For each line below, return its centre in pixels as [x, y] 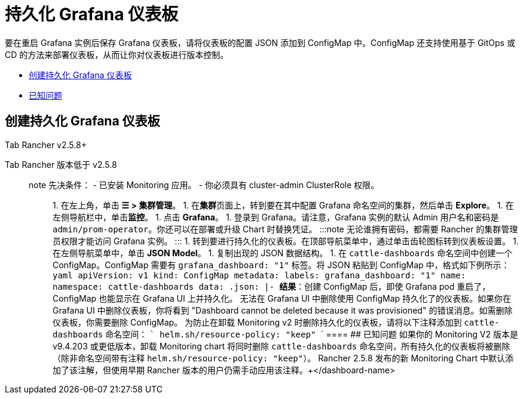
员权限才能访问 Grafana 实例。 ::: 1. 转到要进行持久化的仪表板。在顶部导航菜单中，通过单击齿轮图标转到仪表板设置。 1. [286, 241]
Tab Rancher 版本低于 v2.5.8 [61, 164]
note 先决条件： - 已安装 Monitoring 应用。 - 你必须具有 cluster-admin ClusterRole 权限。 [204, 185]
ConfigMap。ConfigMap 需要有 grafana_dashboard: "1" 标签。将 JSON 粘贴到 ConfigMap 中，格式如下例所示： [281, 265]
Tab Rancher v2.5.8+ [46, 145]
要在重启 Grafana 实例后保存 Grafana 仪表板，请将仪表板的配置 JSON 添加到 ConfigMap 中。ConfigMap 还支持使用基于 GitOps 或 [260, 42]
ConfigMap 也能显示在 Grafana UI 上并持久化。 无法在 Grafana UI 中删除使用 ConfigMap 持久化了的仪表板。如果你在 [282, 298]
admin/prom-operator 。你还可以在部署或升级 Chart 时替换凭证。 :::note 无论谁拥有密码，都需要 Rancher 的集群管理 [285, 229]
